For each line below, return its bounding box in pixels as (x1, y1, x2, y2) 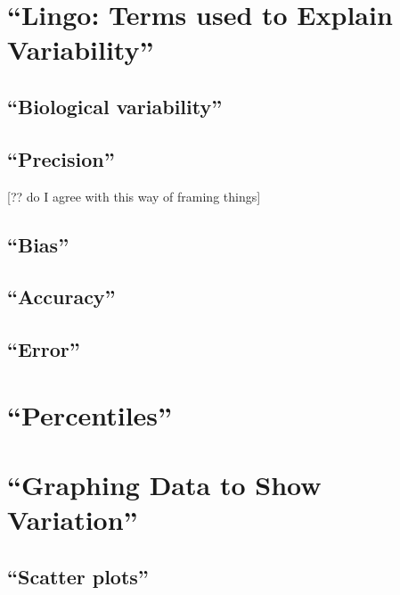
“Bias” (7, 230, 69, 258)
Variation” (7, 501, 138, 538)
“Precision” (7, 145, 115, 172)
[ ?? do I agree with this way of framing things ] (7, 186, 261, 205)
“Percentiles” (7, 396, 173, 433)
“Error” (7, 335, 80, 363)
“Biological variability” (7, 92, 223, 120)
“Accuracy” (7, 283, 116, 310)
